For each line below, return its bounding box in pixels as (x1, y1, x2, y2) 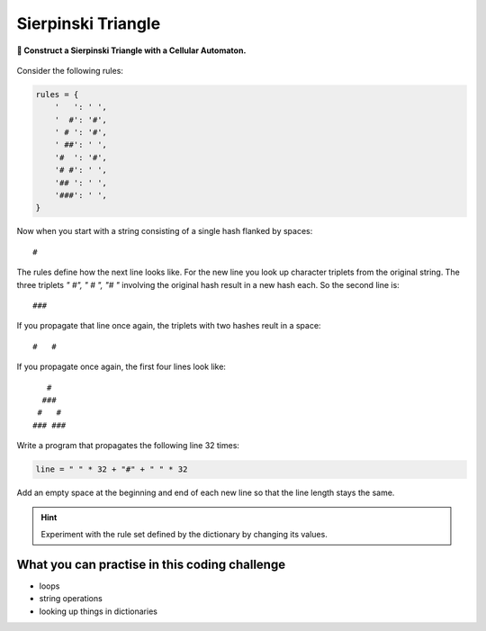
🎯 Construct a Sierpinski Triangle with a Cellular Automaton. (16, 45, 247, 56)
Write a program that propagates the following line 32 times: (16, 440, 240, 451)
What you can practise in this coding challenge (16, 556, 286, 572)
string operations (39, 593, 103, 604)
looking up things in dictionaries (39, 606, 157, 617)
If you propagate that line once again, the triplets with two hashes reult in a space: (16, 320, 321, 331)
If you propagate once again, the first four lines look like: (16, 361, 227, 373)
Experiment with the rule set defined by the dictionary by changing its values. (40, 528, 328, 539)
